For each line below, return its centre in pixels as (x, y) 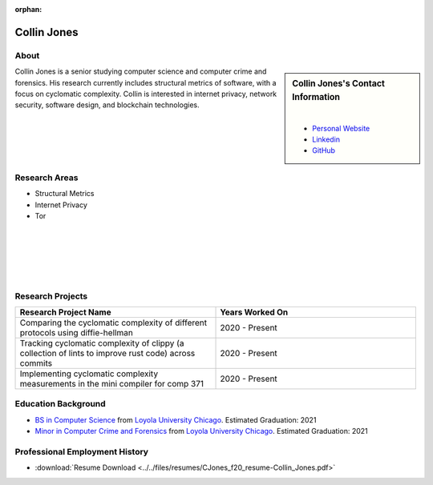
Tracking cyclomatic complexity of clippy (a (102, 343)
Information (316, 98)
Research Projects (51, 296)
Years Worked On (254, 312)
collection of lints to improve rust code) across (107, 354)
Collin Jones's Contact (338, 84)
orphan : (28, 9)
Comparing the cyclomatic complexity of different (113, 323)
